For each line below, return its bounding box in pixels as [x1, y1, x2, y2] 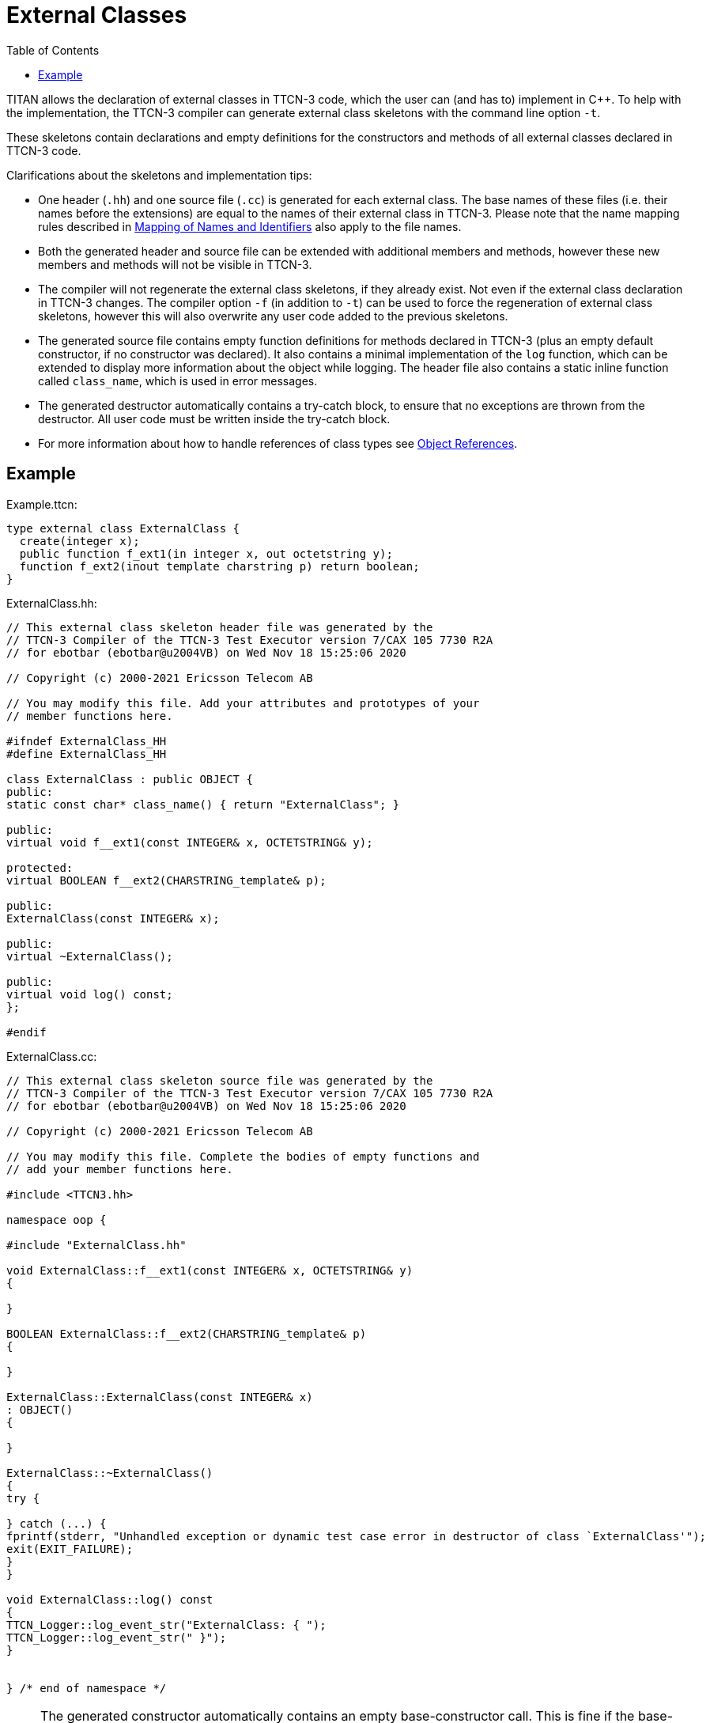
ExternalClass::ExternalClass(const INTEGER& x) [6, 1390, 313, 1403]
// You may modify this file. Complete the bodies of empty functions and [6, 1149, 480, 1163]
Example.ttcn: [6, 497, 77, 511]
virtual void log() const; [6, 987, 173, 1001]
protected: [6, 861, 74, 874]
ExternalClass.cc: [6, 1049, 97, 1063]
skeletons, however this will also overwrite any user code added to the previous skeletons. [38, 309, 508, 323]
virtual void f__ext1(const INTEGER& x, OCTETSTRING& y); [6, 835, 373, 849]
